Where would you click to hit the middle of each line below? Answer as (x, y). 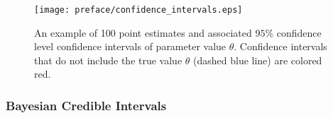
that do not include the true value (108, 60)
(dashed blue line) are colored (258, 60)
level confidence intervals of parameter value (130, 46)
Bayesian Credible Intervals (86, 105)
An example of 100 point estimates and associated (143, 32)
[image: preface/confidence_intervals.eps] (138, 10)
